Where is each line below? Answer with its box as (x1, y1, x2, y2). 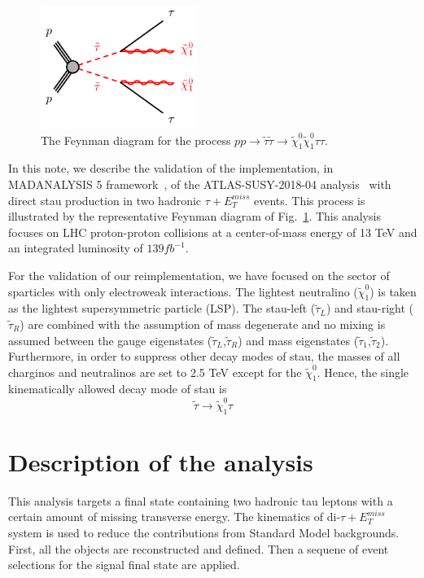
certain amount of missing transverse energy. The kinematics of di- (8, 508, 341, 525)
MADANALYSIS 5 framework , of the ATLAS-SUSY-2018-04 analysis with (8, 175, 391, 192)
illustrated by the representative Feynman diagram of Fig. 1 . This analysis (8, 208, 381, 225)
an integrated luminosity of (8, 239, 143, 256)
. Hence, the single (317, 363, 409, 380)
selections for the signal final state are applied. (8, 556, 240, 573)
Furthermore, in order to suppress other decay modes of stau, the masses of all (8, 348, 400, 365)
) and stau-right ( (326, 300, 413, 317)
